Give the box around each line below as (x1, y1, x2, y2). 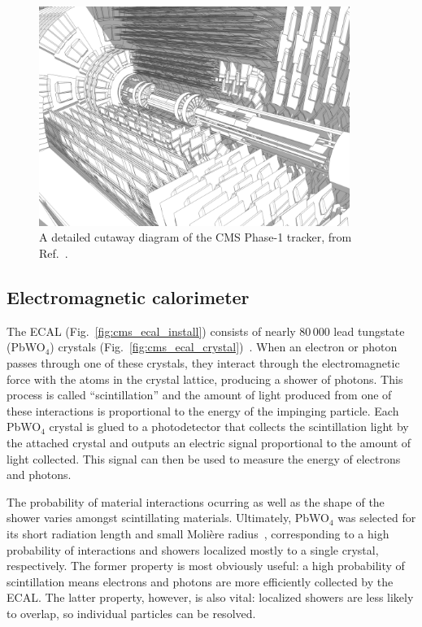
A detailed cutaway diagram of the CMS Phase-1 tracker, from (39, 229, 352, 246)
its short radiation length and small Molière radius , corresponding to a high (7, 525, 389, 542)
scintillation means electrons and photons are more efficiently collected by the (7, 573, 394, 590)
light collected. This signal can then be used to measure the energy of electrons (7, 450, 401, 467)
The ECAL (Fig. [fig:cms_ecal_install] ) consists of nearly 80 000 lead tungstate (7, 322, 405, 339)
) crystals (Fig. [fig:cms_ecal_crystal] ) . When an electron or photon (50, 338, 398, 355)
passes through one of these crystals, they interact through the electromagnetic (7, 354, 400, 371)
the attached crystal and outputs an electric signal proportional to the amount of (7, 433, 411, 451)
